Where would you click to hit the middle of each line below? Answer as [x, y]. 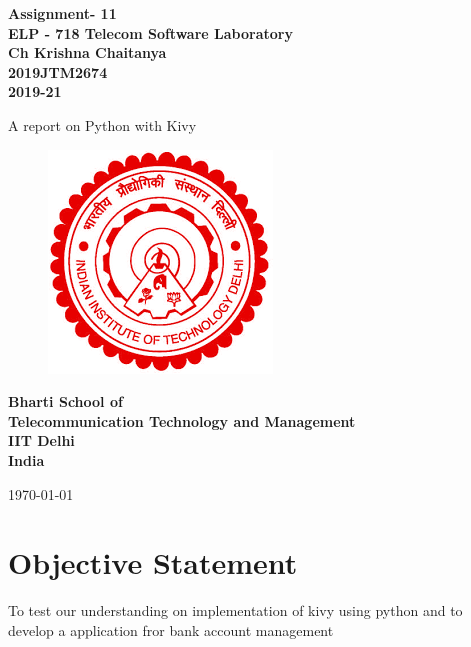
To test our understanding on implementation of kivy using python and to [235, 610]
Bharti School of [65, 401]
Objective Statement [153, 562]
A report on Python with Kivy [102, 124]
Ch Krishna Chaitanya [87, 52]
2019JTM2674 [58, 71]
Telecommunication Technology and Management [182, 420]
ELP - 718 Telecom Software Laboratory [150, 32]
